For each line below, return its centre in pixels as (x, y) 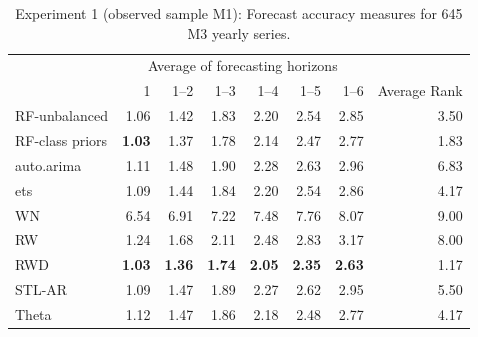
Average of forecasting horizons (243, 65)
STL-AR (41, 289)
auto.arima (48, 164)
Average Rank (420, 90)
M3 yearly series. (239, 32)
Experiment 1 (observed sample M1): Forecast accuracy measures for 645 (239, 13)
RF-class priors (61, 139)
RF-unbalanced (61, 115)
